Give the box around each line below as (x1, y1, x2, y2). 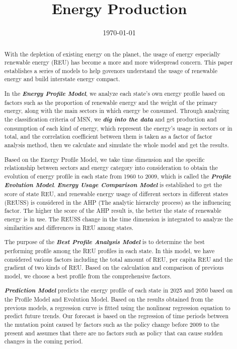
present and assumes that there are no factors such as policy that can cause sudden (4, 328, 223, 337)
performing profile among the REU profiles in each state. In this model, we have (4, 246, 215, 255)
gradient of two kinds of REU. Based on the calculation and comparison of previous (4, 263, 224, 272)
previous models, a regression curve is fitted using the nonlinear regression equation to (4, 303, 230, 312)
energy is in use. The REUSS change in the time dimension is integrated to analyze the (4, 215, 233, 223)
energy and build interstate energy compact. (4, 75, 120, 83)
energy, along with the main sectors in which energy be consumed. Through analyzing (4, 106, 229, 115)
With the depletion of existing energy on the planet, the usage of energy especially (4, 49, 220, 58)
